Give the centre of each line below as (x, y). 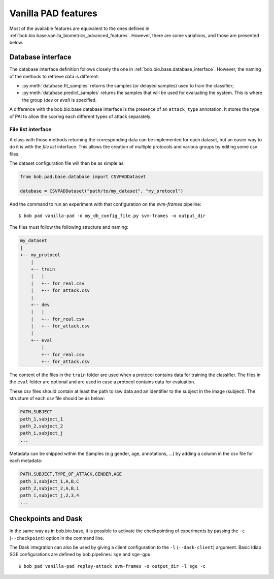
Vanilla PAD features (53, 13)
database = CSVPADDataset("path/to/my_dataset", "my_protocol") (102, 191)
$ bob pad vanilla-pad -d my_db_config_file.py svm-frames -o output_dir (112, 216)
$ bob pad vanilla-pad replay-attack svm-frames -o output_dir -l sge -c (112, 566)
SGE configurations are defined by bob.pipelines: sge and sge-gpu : (81, 555)
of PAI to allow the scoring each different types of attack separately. (80, 116)
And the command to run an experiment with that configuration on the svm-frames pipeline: (105, 204)
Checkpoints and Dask (46, 519)
